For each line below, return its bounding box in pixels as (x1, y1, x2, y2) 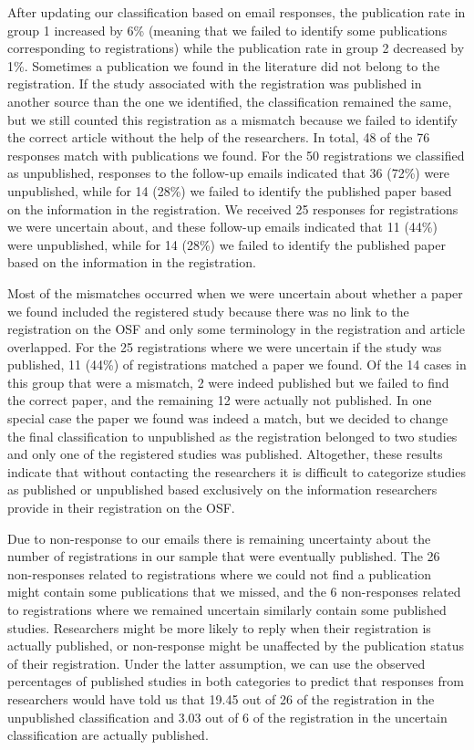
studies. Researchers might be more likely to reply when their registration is (7, 618, 431, 637)
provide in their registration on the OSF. (7, 498, 235, 517)
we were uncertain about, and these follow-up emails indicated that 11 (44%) (7, 217, 438, 236)
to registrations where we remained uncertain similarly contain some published (7, 600, 447, 619)
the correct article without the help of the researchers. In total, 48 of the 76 (7, 128, 430, 147)
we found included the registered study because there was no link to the (7, 301, 409, 320)
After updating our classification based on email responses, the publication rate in (7, 3, 466, 21)
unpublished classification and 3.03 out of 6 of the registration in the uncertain (7, 707, 448, 726)
